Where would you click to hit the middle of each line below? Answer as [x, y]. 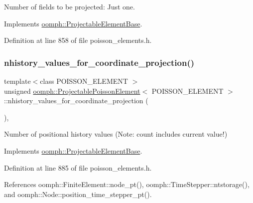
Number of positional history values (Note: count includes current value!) [116, 134]
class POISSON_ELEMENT [84, 81]
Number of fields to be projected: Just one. [69, 6]
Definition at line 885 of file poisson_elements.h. [78, 167]
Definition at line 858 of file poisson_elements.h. [78, 40]
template [17, 81]
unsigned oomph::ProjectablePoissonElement [72, 91]
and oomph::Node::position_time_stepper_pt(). [78, 194]
